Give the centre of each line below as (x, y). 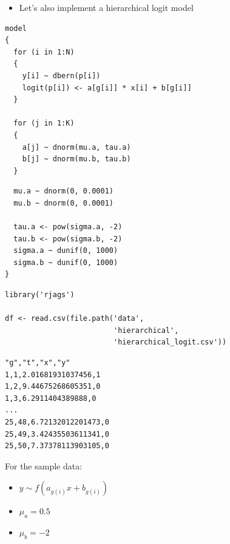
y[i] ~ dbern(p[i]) (61, 76)
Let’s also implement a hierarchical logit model (106, 7)
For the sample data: (44, 465)
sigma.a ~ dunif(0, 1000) (66, 251)
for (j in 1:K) (44, 123)
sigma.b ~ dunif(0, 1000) (66, 262)
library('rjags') (40, 295)
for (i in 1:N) (44, 52)
